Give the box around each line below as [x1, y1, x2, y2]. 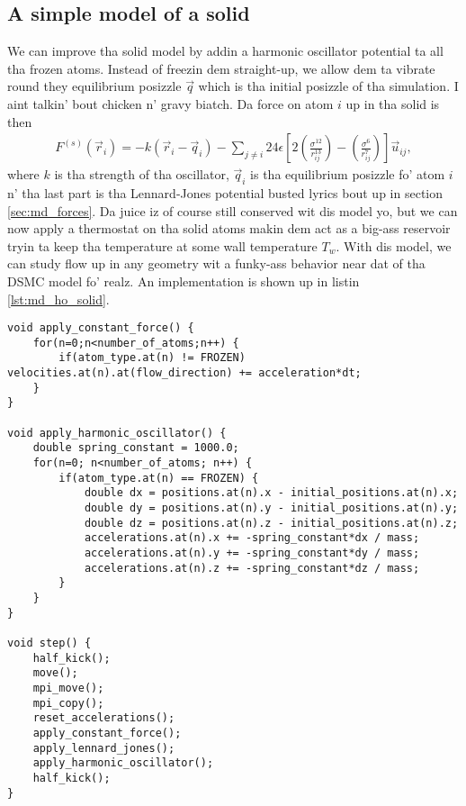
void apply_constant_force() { [7, 321, 194, 335]
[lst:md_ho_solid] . [7, 289, 110, 308]
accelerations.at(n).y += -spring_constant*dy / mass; [84, 547, 420, 559]
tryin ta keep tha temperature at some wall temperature [7, 236, 318, 255]
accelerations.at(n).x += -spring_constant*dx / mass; [84, 531, 420, 545]
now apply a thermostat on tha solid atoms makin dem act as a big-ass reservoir [7, 219, 451, 238]
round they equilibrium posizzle [7, 77, 182, 95]
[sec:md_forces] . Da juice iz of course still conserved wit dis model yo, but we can [7, 201, 458, 220]
